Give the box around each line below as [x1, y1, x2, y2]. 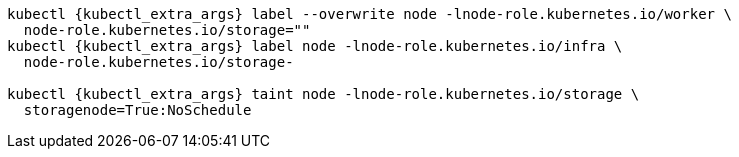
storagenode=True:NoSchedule [23, 102, 252, 118]
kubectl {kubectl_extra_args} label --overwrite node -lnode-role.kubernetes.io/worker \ [7, 6, 732, 22]
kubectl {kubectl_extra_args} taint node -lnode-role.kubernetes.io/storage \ [7, 86, 640, 102]
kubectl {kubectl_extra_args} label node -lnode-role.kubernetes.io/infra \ [7, 38, 623, 54]
